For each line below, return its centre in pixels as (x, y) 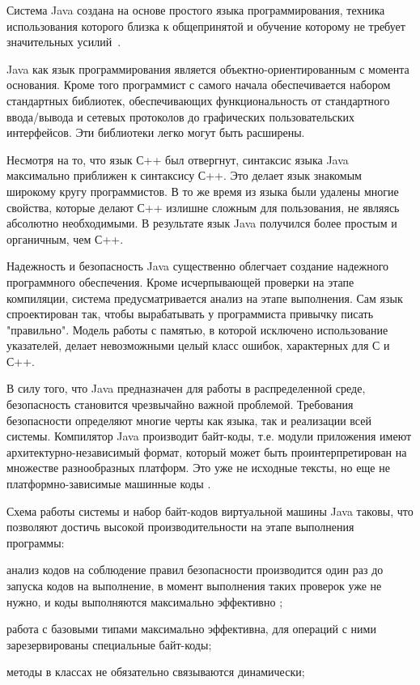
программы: (36, 542)
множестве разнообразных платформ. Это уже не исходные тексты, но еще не (198, 468)
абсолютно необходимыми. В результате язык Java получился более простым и (202, 223)
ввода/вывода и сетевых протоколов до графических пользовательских (181, 116)
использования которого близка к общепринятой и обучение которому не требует (206, 26)
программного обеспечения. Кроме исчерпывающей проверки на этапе (180, 281)
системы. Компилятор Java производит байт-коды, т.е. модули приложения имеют (209, 436)
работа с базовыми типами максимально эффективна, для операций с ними (191, 629)
